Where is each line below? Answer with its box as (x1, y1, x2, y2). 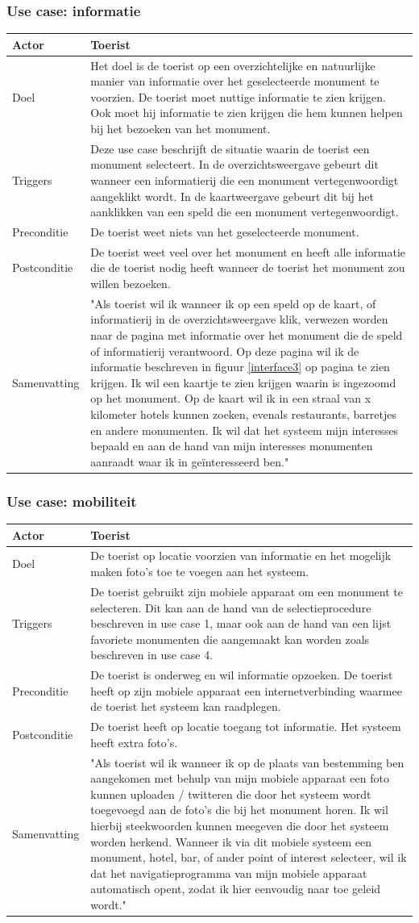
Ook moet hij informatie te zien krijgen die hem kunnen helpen (90, 104, 403, 121)
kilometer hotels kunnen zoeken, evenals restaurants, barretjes (90, 406, 396, 423)
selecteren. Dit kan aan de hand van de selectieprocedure (90, 599, 371, 616)
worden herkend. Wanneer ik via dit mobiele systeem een (90, 833, 371, 850)
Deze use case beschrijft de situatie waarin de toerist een (90, 140, 370, 157)
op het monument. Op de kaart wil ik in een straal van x (90, 390, 371, 407)
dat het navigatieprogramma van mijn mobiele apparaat (90, 864, 367, 881)
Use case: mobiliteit (6, 491, 137, 511)
